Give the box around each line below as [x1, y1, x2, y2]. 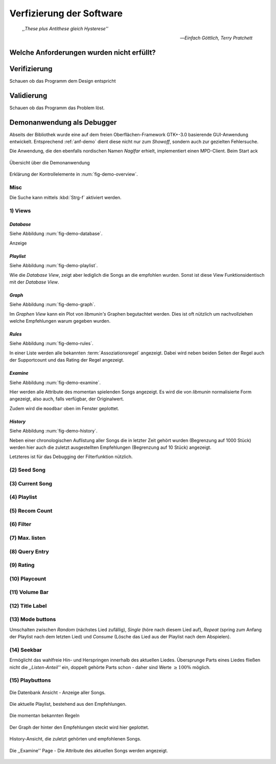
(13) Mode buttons [9, 616, 56, 623]
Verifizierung [9, 64, 53, 73]
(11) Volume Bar [9, 589, 49, 596]
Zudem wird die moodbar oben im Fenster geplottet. [9, 405, 120, 411]
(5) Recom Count [9, 507, 53, 514]
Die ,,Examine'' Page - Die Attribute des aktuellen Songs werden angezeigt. [9, 747, 168, 753]
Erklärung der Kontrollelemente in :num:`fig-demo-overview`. [9, 171, 138, 177]
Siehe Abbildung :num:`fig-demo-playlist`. [9, 262, 98, 269]
